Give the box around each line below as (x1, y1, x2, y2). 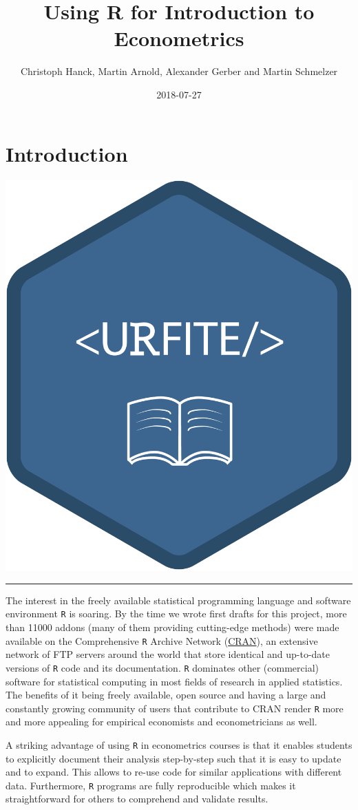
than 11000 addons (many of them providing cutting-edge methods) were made (6, 620, 339, 635)
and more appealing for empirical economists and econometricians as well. (6, 714, 317, 729)
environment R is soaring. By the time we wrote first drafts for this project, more (6, 606, 347, 621)
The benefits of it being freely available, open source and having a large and (6, 688, 326, 702)
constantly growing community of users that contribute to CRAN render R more (6, 701, 344, 715)
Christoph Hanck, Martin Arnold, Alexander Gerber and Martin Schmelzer (20, 64, 338, 78)
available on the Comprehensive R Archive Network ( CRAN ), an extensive (6, 633, 318, 648)
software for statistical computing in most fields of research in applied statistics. (6, 674, 343, 688)
